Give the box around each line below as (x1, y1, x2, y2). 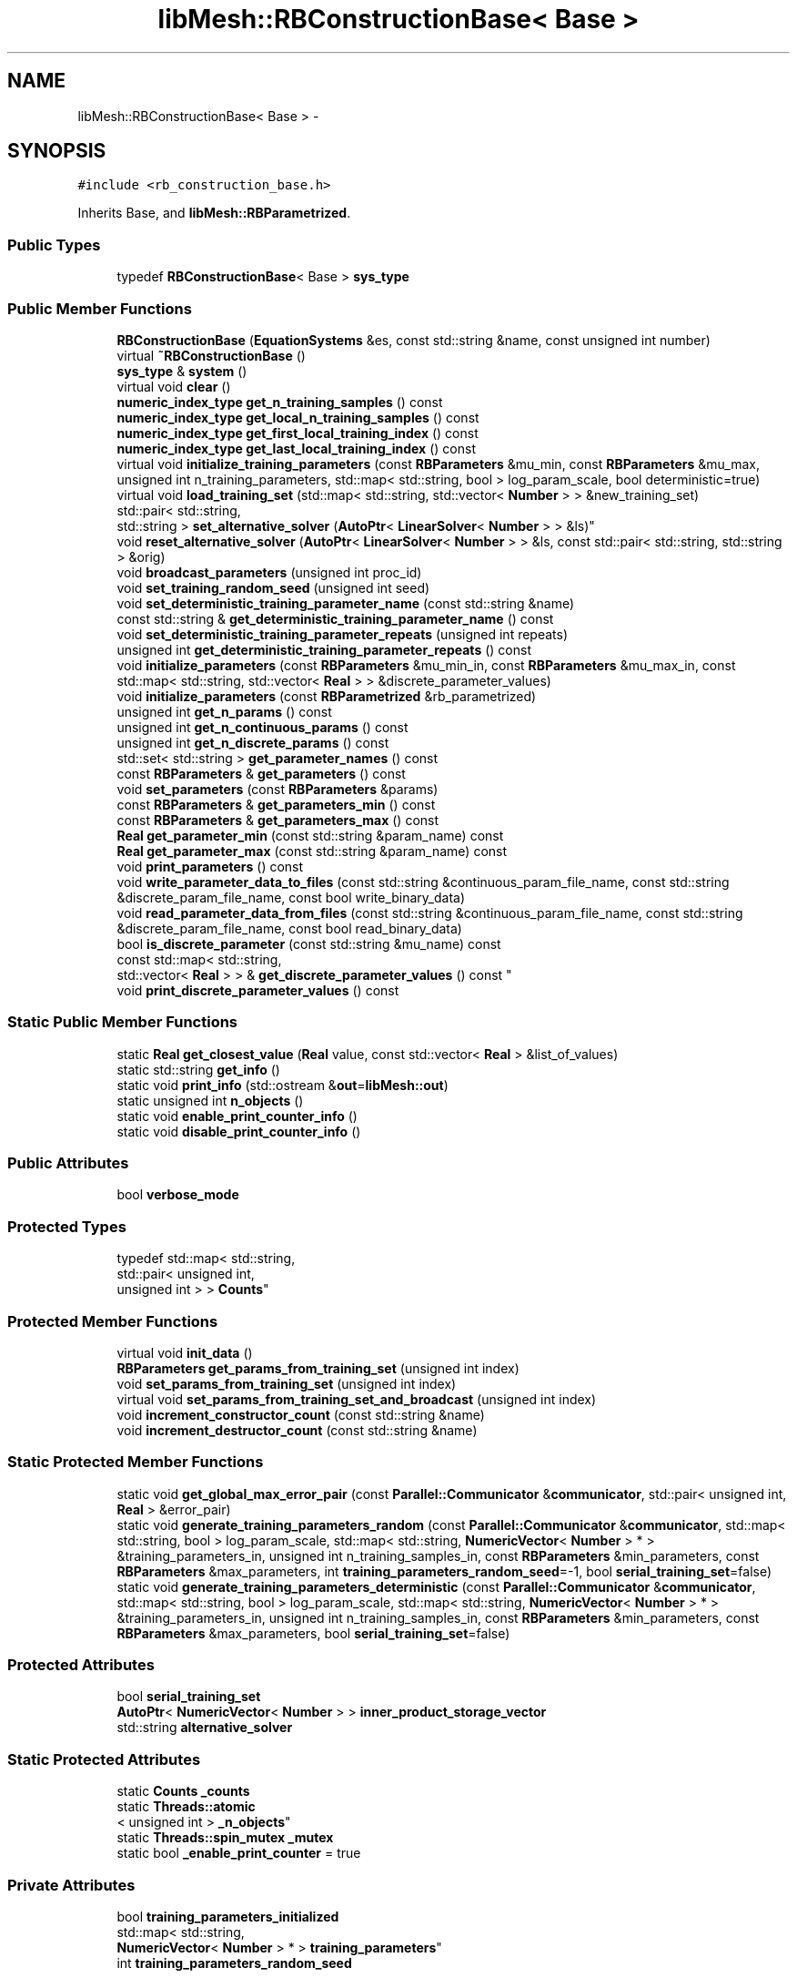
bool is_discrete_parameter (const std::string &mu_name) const (116, 935, 501, 952)
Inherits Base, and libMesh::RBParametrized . (77, 205, 351, 221)
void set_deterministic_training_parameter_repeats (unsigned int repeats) (116, 626, 569, 642)
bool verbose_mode (116, 1187, 239, 1203)
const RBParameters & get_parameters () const (116, 765, 406, 781)
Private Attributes (7, 1875, 136, 1894)
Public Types (7, 235, 101, 254)
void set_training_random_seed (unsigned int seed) (116, 579, 430, 596)
